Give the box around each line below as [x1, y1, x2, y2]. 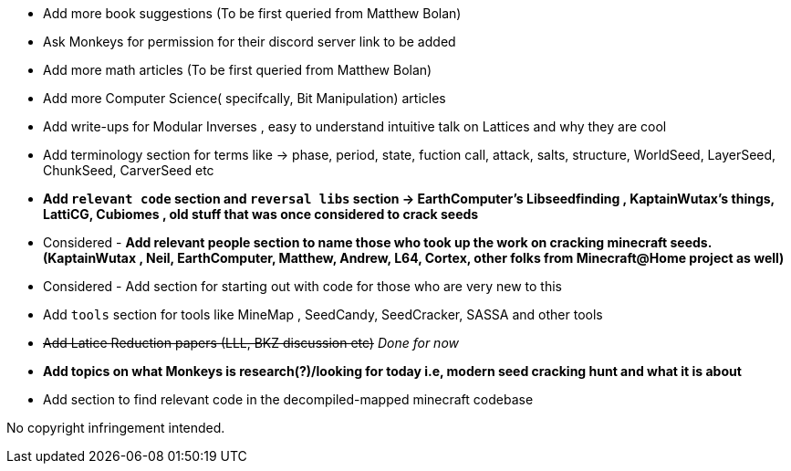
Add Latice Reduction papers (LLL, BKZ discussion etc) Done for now [43, 335, 459, 351]
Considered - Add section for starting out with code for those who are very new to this [43, 278, 563, 294]
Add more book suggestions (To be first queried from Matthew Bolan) [43, 5, 462, 21]
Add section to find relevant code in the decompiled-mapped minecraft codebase [43, 392, 534, 407]
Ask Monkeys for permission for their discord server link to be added [43, 34, 456, 49]
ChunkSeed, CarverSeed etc [43, 162, 214, 178]
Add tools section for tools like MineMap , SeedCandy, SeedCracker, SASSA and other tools [43, 307, 603, 322]
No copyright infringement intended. [6, 420, 225, 435]
